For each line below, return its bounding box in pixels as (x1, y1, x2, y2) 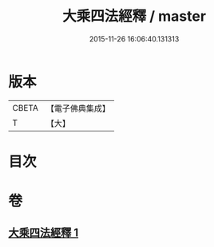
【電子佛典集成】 (46, 103, 110, 114)
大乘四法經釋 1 (8, 226, 79, 240)
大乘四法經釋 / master (62, 7, 206, 25)
